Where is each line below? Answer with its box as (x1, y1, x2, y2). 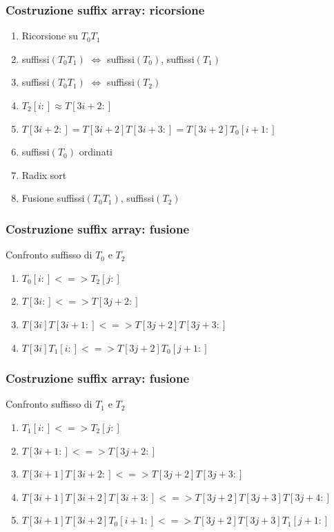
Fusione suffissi (21, 191, 85, 205)
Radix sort (21, 167, 67, 182)
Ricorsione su (21, 28, 79, 43)
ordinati (79, 144, 112, 159)
